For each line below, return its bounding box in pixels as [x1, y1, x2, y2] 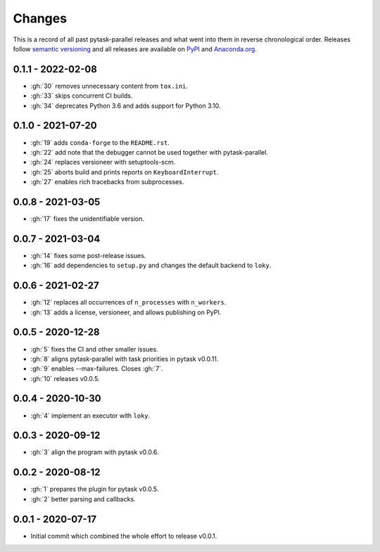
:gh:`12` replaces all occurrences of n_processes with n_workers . [30, 298, 227, 307]
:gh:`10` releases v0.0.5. [30, 374, 100, 383]
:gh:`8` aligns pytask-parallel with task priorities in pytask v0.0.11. [30, 354, 219, 363]
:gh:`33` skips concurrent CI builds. [30, 91, 133, 100]
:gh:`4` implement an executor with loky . [30, 411, 151, 420]
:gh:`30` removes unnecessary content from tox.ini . [30, 82, 189, 90]
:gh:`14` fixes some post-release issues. [30, 251, 146, 259]
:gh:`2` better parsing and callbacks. [30, 494, 137, 503]
